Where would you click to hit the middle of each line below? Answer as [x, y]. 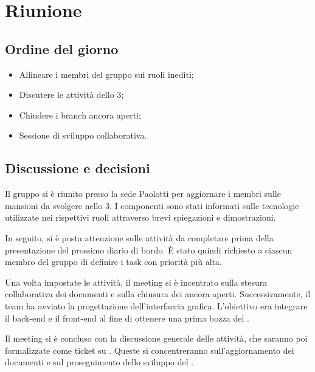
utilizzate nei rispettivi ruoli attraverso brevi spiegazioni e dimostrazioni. [140, 217]
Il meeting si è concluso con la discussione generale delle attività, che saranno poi [156, 338]
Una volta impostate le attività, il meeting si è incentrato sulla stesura [136, 282]
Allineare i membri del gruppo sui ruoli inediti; [106, 74]
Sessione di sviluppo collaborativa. [83, 135]
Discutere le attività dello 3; [71, 95]
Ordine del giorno [62, 48]
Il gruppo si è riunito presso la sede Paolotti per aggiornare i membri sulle [143, 194]
